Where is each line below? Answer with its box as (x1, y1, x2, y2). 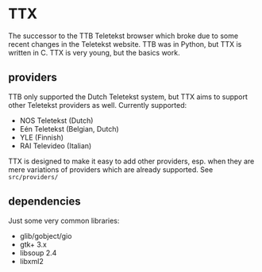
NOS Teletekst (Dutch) (19, 116, 94, 125)
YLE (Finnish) (19, 132, 64, 142)
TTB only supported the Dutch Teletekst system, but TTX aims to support (8, 92, 249, 102)
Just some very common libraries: (8, 216, 120, 225)
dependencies (8, 195, 81, 209)
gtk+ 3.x (19, 239, 48, 249)
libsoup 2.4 (19, 247, 57, 258)
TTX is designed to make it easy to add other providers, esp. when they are (8, 156, 255, 166)
